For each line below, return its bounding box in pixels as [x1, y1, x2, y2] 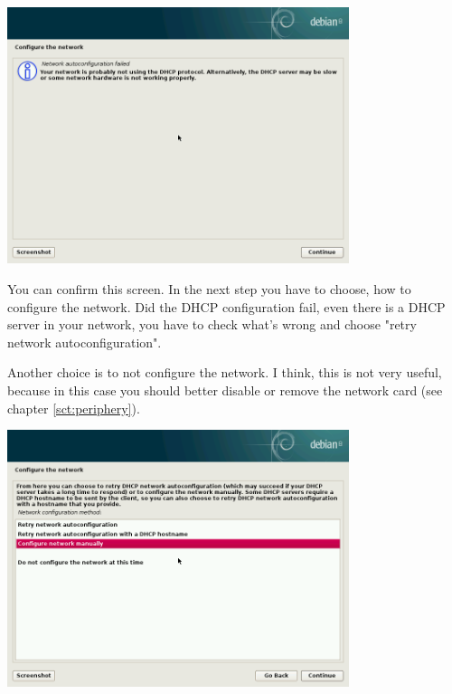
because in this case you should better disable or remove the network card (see [7, 381, 443, 400]
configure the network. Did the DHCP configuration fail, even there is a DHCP [7, 297, 446, 316]
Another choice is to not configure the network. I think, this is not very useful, [7, 363, 442, 382]
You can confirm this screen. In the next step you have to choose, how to [7, 280, 411, 299]
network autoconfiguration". [7, 332, 162, 351]
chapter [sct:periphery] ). [7, 398, 140, 417]
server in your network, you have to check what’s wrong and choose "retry [7, 315, 417, 334]
